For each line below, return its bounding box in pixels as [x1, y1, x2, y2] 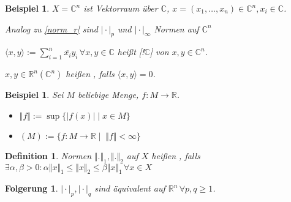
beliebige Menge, [78, 88, 139, 101]
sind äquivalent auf [94, 182, 165, 195]
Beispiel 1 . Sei [5, 88, 64, 101]
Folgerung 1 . [5, 182, 58, 195]
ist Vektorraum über [83, 2, 158, 14]
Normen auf [154, 22, 199, 35]
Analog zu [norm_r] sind [5, 22, 98, 35]
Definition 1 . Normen [5, 149, 92, 162]
